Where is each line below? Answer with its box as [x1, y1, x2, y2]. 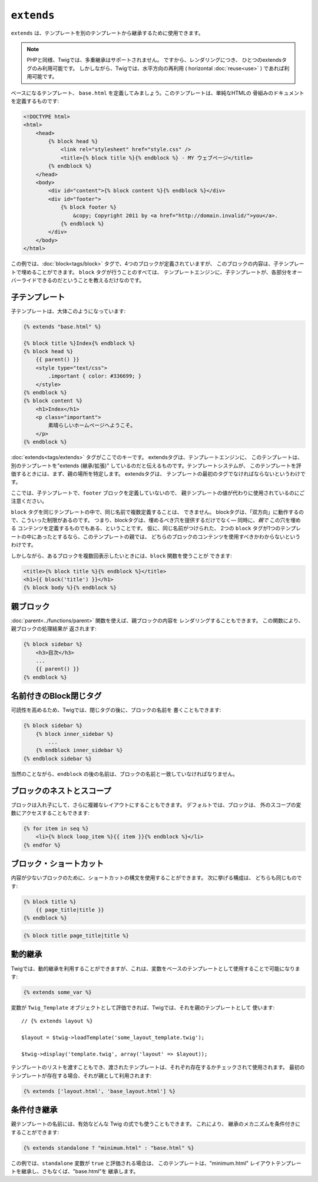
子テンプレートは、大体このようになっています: [11, 307, 126, 314]
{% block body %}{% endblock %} [23, 585, 117, 591]
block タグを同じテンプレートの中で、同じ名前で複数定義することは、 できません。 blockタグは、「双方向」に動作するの [11, 508, 304, 515]
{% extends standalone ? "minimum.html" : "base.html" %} [23, 1144, 194, 1151]
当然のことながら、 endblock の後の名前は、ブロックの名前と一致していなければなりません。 [11, 770, 238, 777]
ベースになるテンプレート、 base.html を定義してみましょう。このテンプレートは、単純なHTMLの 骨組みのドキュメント [11, 89, 304, 97]
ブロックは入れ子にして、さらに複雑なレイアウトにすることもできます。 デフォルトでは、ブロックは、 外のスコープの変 [11, 801, 302, 808]
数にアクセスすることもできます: [11, 809, 90, 816]
